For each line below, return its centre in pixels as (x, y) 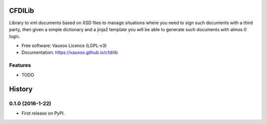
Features (20, 65)
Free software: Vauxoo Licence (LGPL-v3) (64, 45)
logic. (15, 37)
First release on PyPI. (43, 113)
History (21, 89)
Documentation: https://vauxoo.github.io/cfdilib (70, 52)
